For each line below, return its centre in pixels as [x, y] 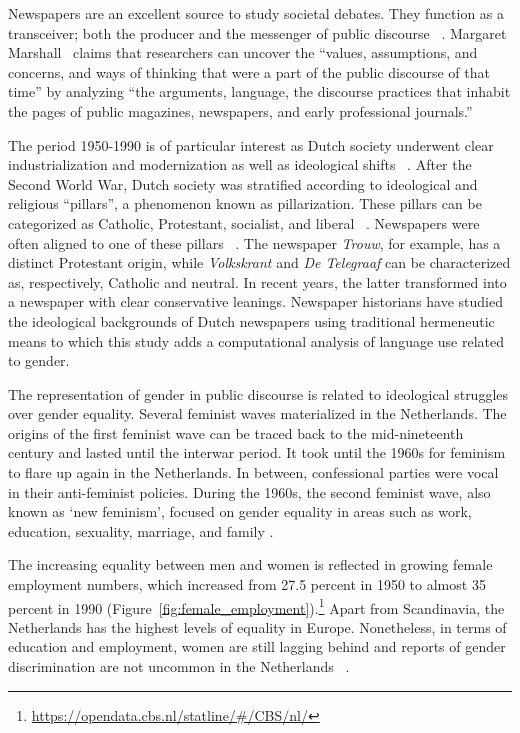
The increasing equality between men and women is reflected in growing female [250, 564]
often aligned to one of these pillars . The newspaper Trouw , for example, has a [254, 242]
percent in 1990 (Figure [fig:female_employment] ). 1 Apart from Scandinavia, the [256, 606]
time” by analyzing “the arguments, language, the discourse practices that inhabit [259, 91]
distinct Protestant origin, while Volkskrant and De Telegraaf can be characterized [259, 262]
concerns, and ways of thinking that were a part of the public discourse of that [249, 71]
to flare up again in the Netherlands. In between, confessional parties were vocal [253, 472]
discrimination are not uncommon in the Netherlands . [179, 666]
